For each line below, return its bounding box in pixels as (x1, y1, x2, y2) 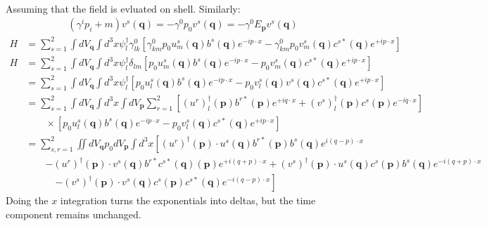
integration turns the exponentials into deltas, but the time (60, 193, 316, 208)
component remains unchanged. (6, 206, 141, 221)
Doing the (6, 193, 49, 208)
